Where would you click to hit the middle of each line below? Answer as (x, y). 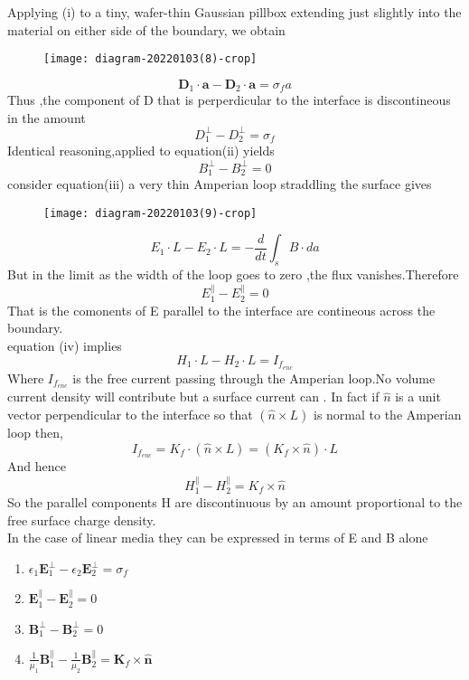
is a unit (418, 397)
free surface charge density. (82, 519)
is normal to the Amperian (388, 414)
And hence (37, 466)
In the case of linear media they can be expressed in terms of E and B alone (218, 538)
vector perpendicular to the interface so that (130, 414)
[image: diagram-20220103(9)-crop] (150, 213)
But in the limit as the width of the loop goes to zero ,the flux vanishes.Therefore (233, 274)
